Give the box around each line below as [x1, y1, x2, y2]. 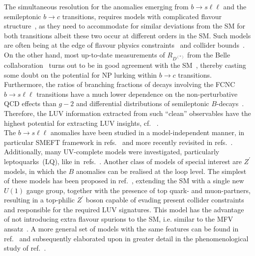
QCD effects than [4, 98, 57, 109]
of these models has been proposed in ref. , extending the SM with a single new [4, 175, 244, 186]
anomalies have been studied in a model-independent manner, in [50, 127, 245, 138]
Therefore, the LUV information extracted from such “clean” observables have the [4, 108, 251, 118]
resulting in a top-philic [4, 195, 75, 205]
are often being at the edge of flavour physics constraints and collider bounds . [4, 40, 245, 50]
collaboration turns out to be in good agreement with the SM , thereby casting [4, 59, 246, 70]
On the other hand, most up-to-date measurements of [4, 49, 165, 59]
